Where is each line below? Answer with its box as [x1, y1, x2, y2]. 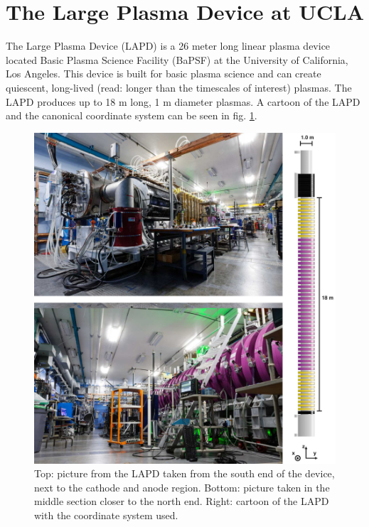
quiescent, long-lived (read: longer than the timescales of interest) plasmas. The [6, 80, 352, 94]
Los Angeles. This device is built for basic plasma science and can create [6, 66, 321, 81]
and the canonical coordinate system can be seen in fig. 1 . [6, 108, 257, 123]
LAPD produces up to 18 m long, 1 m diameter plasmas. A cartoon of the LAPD [6, 94, 360, 109]
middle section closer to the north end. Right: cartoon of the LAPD [34, 494, 329, 509]
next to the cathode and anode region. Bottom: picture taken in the [34, 479, 330, 494]
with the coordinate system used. [34, 507, 178, 522]
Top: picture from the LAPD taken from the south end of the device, [34, 466, 335, 481]
